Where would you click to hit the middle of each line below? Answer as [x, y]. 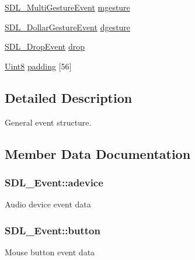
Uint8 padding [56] [38, 66]
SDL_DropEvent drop [45, 46]
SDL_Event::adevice [54, 182]
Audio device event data [48, 204]
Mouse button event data [50, 252]
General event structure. [48, 122]
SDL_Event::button [53, 230]
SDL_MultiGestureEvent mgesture [67, 7]
